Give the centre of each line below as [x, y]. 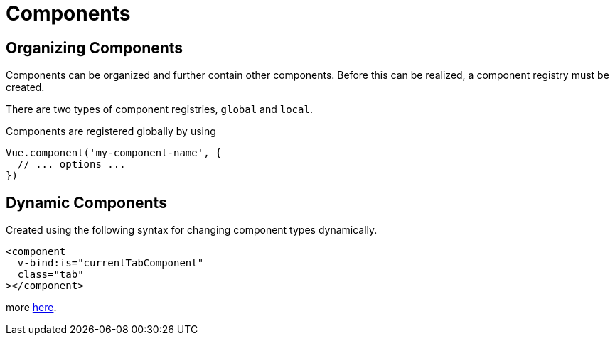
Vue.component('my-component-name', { [114, 153]
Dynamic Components [86, 202]
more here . [31, 308]
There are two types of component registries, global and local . [159, 109]
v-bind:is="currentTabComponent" [111, 263]
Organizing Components [95, 48]
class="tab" [50, 275]
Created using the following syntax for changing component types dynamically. [192, 230]
